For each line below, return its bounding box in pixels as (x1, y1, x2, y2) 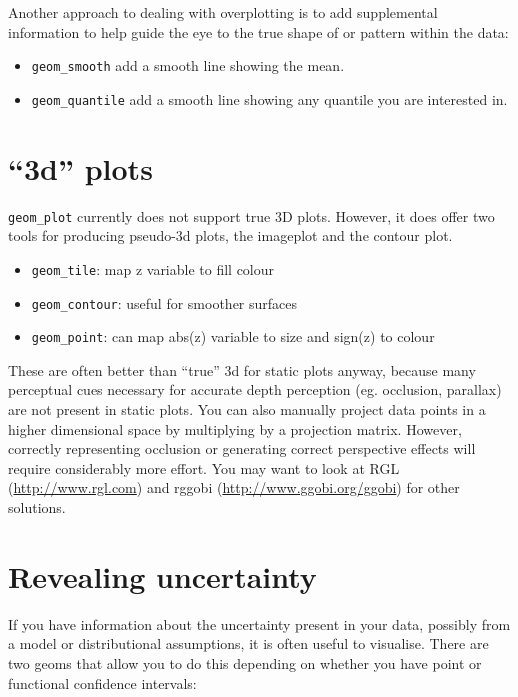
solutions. (8, 497, 66, 517)
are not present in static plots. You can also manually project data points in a (8, 399, 486, 420)
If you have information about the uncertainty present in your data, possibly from (8, 613, 511, 634)
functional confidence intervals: (8, 672, 197, 693)
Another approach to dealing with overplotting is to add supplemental (8, 2, 438, 22)
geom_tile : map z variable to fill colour (31, 258, 275, 279)
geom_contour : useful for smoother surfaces (31, 292, 298, 313)
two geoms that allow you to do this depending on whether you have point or (8, 652, 482, 673)
